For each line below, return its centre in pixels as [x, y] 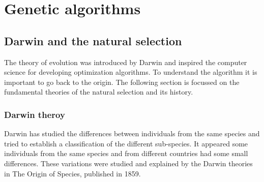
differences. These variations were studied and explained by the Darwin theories [128, 163]
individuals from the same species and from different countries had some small [126, 153]
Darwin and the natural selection [93, 40]
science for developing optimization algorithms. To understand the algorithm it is [131, 72]
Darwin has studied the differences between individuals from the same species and [132, 133]
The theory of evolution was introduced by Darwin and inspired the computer [126, 62]
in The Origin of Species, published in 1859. [72, 173]
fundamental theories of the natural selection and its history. [99, 92]
